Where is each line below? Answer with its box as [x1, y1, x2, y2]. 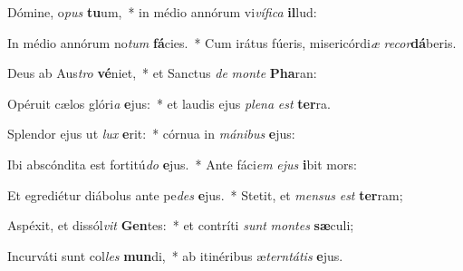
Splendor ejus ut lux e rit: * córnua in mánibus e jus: [7, 124, 295, 143]
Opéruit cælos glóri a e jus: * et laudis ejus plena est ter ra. [7, 93, 331, 112]
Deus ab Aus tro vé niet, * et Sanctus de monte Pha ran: [7, 63, 317, 82]
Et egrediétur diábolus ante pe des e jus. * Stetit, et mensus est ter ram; [7, 185, 403, 204]
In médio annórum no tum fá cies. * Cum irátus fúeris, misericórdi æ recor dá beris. [7, 33, 457, 52]
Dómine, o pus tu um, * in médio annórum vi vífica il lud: [7, 3, 317, 21]
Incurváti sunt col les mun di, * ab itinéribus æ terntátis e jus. [7, 246, 343, 265]
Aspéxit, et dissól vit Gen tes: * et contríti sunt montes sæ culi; [7, 216, 354, 235]
